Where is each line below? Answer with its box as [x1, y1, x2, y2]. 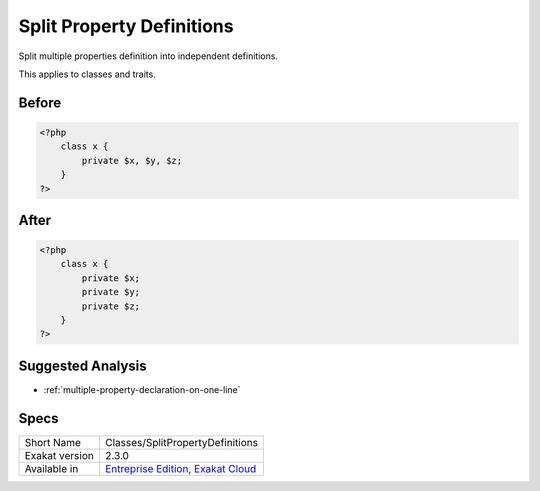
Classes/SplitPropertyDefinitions [105, 435, 259, 449]
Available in [24, 461, 79, 475]
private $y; [81, 286, 140, 298]
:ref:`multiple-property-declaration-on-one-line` [43, 383, 241, 395]
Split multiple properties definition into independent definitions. [18, 50, 279, 62]
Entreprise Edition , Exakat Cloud [105, 461, 257, 475]
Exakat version [24, 448, 94, 462]
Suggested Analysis [18, 357, 147, 374]
